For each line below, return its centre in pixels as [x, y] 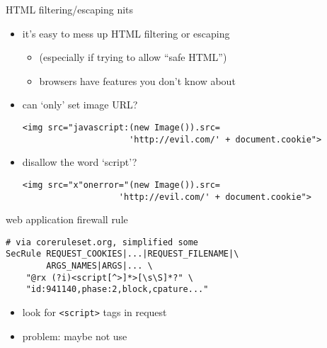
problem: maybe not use [75, 336]
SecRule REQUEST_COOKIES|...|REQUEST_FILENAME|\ [122, 254]
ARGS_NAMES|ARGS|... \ [99, 266]
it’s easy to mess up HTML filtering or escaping [126, 33]
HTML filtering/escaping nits [70, 9]
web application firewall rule [67, 219]
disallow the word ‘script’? [80, 162]
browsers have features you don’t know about [137, 80]
